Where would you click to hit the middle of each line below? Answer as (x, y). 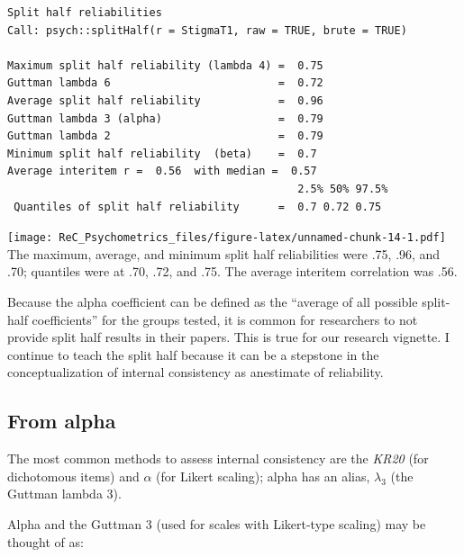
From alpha (62, 421)
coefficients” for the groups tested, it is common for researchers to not (225, 319)
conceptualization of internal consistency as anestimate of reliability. (196, 372)
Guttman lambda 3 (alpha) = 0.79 (165, 118)
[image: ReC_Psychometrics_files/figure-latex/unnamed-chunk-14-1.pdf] (227, 238)
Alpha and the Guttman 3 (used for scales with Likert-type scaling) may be (217, 523)
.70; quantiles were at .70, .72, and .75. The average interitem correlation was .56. (232, 271)
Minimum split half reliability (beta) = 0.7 (162, 153)
